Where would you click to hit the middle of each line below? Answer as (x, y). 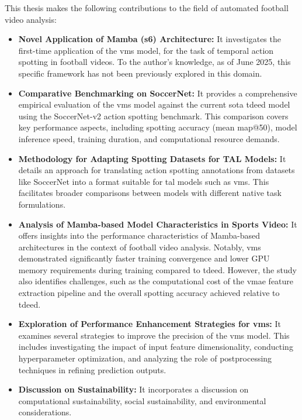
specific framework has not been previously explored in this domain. (140, 73)
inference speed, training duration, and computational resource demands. (149, 138)
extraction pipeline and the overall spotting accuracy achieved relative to (149, 293)
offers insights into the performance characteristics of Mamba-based (139, 235)
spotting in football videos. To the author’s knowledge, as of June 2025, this (155, 62)
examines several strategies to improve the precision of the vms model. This (154, 335)
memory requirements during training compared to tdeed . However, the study (157, 269)
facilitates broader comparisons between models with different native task (150, 193)
